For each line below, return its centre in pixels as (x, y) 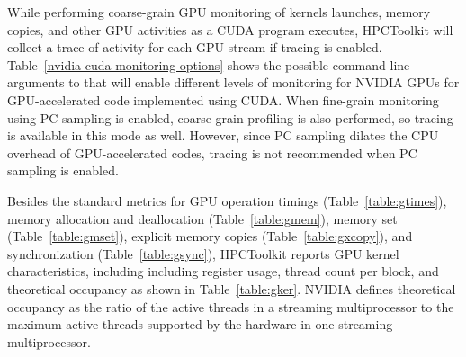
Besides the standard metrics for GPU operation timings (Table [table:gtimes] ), (227, 200)
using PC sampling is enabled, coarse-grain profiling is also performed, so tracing (230, 117)
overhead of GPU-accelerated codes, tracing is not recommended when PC (212, 152)
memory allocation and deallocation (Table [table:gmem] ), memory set (202, 218)
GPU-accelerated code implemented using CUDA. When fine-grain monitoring (223, 99)
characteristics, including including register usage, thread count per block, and (223, 271)
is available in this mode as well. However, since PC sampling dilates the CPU (223, 135)
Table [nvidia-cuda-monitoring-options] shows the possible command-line (209, 64)
